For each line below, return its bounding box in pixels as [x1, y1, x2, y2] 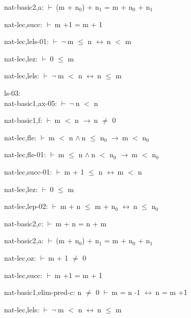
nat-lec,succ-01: [4, 166, 52, 177]
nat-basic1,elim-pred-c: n [4, 287, 82, 298]
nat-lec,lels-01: [4, 36, 49, 47]
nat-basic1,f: [4, 115, 43, 125]
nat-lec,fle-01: [4, 149, 46, 160]
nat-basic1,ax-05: [4, 97, 57, 108]
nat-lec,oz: [4, 252, 36, 263]
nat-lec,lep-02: [4, 201, 48, 211]
